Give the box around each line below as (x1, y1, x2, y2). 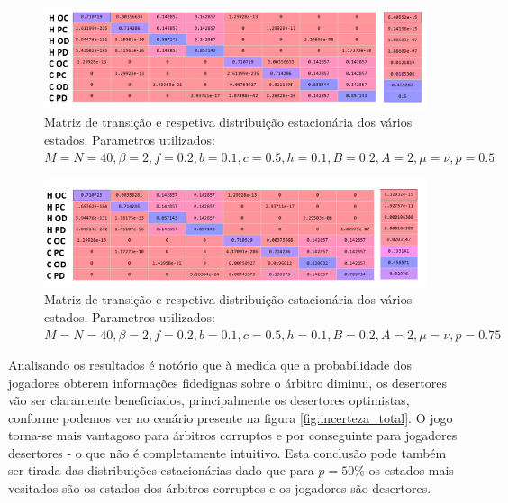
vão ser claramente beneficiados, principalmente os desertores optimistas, (8, 391, 410, 409)
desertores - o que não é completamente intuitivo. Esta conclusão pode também (8, 443, 447, 462)
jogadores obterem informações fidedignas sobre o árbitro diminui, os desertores (8, 373, 447, 391)
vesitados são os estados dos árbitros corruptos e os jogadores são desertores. (8, 479, 431, 498)
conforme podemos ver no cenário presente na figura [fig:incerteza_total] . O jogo (8, 408, 453, 427)
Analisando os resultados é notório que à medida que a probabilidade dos (8, 355, 413, 373)
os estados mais (368, 461, 454, 480)
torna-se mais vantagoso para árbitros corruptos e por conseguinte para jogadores (8, 426, 458, 445)
